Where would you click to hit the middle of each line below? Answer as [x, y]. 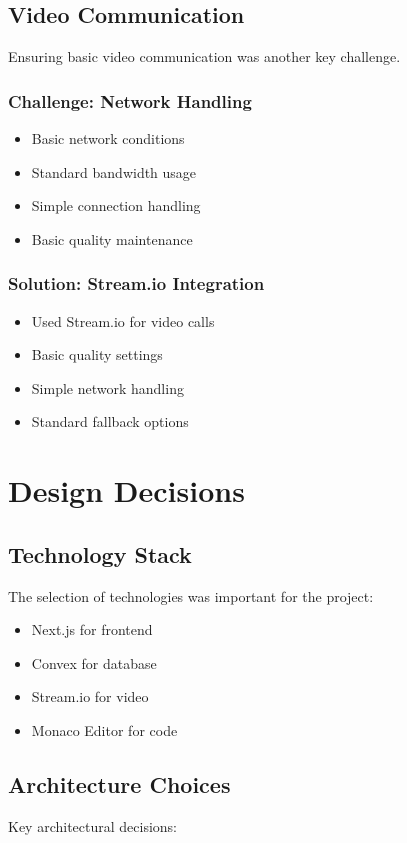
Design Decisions [126, 490]
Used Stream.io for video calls [123, 320]
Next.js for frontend [92, 629]
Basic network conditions [108, 138]
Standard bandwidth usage [114, 171]
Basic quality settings [97, 354]
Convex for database [94, 662]
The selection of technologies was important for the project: [191, 595]
